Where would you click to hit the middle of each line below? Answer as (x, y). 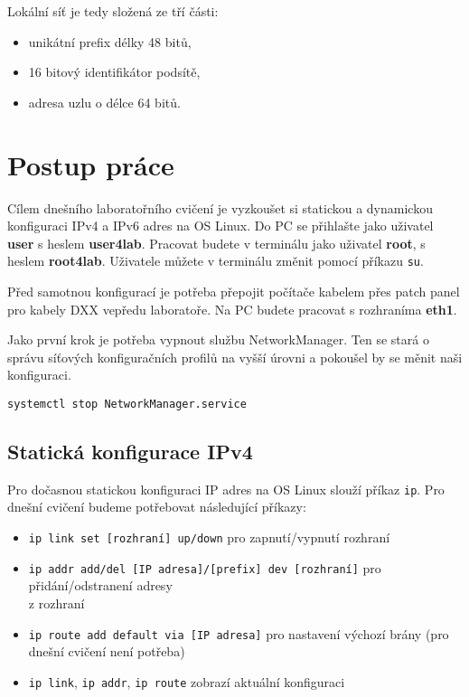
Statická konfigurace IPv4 (130, 451)
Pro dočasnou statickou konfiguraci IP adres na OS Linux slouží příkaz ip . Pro (226, 489)
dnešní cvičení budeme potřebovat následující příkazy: (157, 507)
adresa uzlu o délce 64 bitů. (104, 102)
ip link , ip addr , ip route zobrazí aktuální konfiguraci (187, 681)
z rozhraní (56, 603)
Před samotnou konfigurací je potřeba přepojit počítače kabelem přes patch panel (234, 291)
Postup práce (91, 164)
